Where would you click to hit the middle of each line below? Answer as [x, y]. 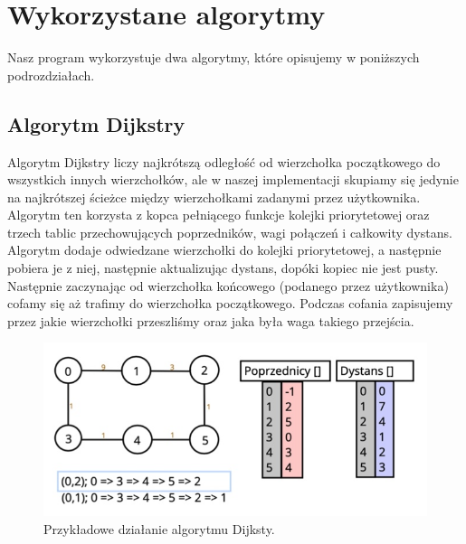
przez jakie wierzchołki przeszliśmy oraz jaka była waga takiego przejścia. [211, 320]
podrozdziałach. [51, 75]
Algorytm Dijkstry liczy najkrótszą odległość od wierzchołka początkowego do [224, 161]
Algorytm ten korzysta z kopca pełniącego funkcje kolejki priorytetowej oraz [219, 215]
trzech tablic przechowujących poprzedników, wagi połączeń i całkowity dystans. [230, 232]
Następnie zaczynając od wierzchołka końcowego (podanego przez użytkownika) [228, 285]
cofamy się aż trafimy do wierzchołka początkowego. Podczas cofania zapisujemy [230, 303]
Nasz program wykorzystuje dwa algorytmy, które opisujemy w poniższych [214, 57]
